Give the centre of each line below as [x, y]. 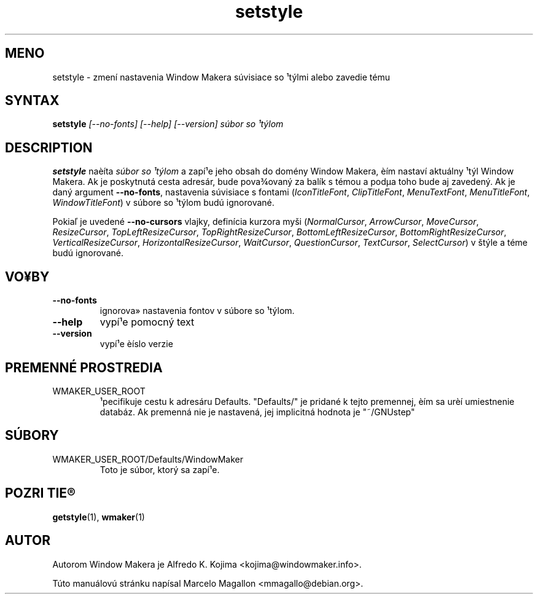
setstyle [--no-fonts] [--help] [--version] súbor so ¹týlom [168, 124]
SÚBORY [32, 436]
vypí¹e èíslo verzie [136, 344]
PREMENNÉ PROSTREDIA [84, 367]
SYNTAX [32, 101]
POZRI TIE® [40, 493]
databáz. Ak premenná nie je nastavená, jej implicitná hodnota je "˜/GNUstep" [257, 412]
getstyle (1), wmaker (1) [99, 517]
